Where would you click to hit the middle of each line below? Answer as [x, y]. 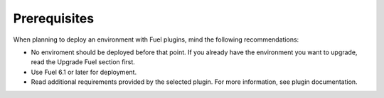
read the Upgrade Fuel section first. [83, 62]
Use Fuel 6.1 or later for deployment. [84, 72]
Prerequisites [54, 18]
